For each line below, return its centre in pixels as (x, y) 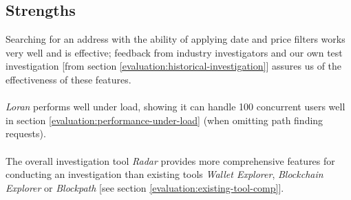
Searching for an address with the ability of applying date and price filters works (175, 39)
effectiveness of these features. (68, 79)
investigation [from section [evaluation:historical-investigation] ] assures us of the (174, 66)
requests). (26, 133)
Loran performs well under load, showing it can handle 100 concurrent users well (175, 107)
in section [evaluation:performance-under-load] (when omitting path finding (164, 120)
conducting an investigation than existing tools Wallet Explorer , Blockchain (164, 174)
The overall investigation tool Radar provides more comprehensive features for (170, 160)
